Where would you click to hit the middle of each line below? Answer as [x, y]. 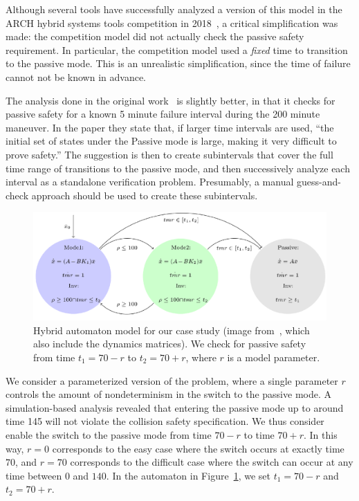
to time [259, 434]
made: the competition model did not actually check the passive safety [155, 36]
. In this [320, 434]
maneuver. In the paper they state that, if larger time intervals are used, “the [170, 127]
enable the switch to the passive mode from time [109, 434]
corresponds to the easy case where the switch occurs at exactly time [198, 448]
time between [34, 475]
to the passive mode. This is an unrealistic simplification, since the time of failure [178, 63]
